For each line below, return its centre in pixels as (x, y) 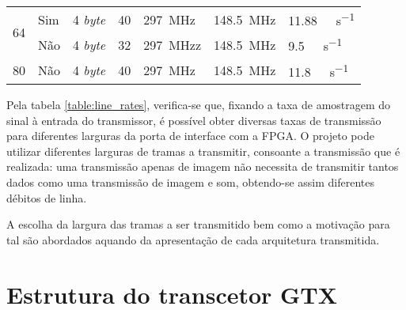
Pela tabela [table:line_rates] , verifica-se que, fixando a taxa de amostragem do (199, 104)
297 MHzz (173, 44)
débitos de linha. (47, 197)
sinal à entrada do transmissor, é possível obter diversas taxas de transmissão (194, 120)
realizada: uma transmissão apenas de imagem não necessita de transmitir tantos (203, 166)
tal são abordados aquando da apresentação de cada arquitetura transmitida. (193, 239)
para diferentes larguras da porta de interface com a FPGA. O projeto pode (190, 136)
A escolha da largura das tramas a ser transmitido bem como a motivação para (198, 224)
